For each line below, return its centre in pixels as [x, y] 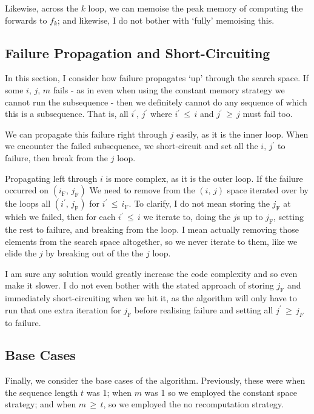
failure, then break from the [57, 157]
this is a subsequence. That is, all [67, 114]
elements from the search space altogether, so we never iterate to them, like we [151, 241]
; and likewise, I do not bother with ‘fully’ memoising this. [166, 20]
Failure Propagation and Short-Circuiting [138, 52]
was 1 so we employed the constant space [221, 392]
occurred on [27, 190]
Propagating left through [51, 178]
